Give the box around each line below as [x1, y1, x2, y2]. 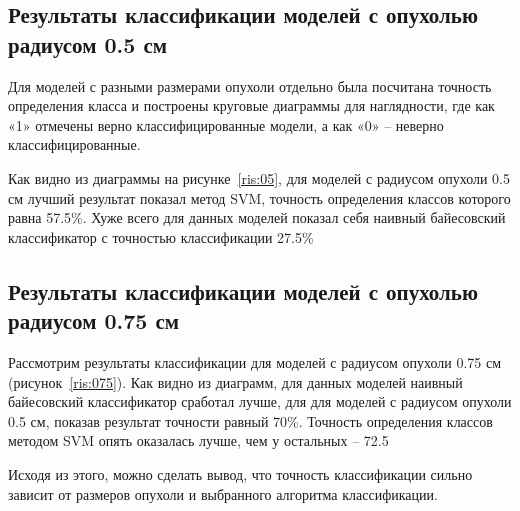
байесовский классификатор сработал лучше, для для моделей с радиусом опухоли [8, 391, 512, 412]
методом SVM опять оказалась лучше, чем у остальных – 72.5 [8, 430, 389, 451]
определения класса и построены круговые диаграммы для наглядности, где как [8, 95, 495, 116]
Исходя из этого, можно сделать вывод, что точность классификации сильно [8, 463, 473, 484]
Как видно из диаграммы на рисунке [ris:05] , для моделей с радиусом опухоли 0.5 [8, 167, 511, 188]
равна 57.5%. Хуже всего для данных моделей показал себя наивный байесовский [8, 207, 506, 228]
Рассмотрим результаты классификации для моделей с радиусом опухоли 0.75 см [8, 351, 502, 372]
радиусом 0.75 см [8, 305, 180, 336]
